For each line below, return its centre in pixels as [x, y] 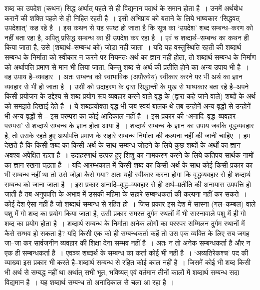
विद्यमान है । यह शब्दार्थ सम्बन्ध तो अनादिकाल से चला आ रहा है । [90, 282]
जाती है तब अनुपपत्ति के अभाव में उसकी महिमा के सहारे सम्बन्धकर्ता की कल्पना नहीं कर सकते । [126, 194]
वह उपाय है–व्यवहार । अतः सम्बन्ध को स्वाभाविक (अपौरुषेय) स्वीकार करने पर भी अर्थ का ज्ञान [124, 77]
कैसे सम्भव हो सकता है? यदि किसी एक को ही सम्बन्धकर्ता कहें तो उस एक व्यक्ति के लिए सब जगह [127, 233]
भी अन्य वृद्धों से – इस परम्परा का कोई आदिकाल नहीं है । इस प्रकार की [94, 116]
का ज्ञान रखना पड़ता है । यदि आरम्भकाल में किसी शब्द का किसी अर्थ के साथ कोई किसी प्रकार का [129, 164]
